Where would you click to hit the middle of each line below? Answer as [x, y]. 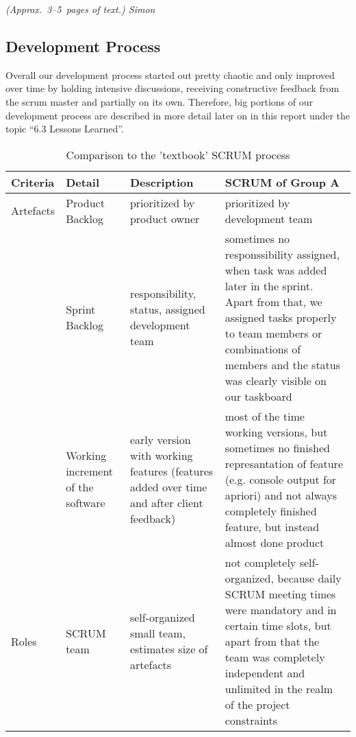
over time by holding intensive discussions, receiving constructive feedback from [173, 88]
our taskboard [258, 396]
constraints [251, 720]
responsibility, [163, 294]
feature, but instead [272, 526]
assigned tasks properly [281, 317]
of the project [257, 704]
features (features [171, 471]
